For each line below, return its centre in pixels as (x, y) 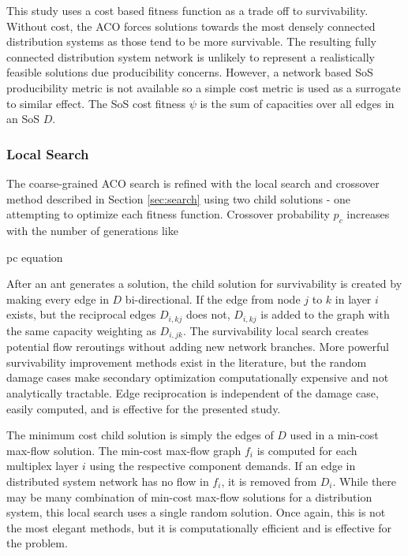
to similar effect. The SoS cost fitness (96, 103)
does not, (208, 314)
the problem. (37, 543)
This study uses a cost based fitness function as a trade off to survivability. (187, 10)
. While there (365, 481)
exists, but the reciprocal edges (81, 314)
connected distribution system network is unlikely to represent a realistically (191, 56)
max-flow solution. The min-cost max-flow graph (124, 450)
